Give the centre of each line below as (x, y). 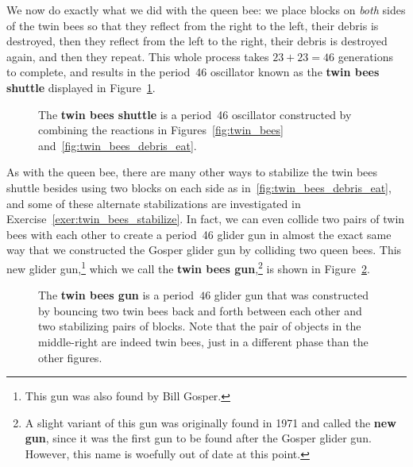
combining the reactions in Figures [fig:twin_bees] (161, 130)
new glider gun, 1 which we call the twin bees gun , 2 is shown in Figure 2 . (188, 267)
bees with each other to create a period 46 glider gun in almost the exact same (199, 234)
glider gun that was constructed (291, 295)
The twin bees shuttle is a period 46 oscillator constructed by (195, 114)
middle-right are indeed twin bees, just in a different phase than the (203, 341)
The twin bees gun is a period (116, 295)
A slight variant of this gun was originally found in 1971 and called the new (210, 422)
